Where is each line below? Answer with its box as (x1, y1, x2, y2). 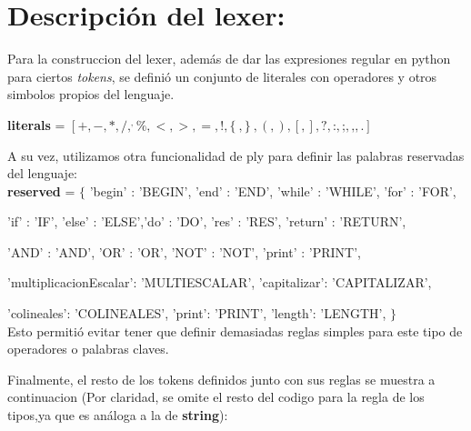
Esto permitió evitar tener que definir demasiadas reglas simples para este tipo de (7, 321, 463, 340)
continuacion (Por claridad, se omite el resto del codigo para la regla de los (7, 387, 425, 406)
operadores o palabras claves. (7, 339, 169, 358)
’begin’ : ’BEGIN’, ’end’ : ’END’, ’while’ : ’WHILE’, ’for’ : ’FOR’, (89, 181, 456, 200)
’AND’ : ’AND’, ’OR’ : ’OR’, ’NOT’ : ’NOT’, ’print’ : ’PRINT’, (7, 242, 361, 261)
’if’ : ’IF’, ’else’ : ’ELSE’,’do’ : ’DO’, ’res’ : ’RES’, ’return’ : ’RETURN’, (7, 212, 406, 231)
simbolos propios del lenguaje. (7, 85, 175, 104)
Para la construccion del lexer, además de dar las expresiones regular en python (7, 49, 451, 68)
